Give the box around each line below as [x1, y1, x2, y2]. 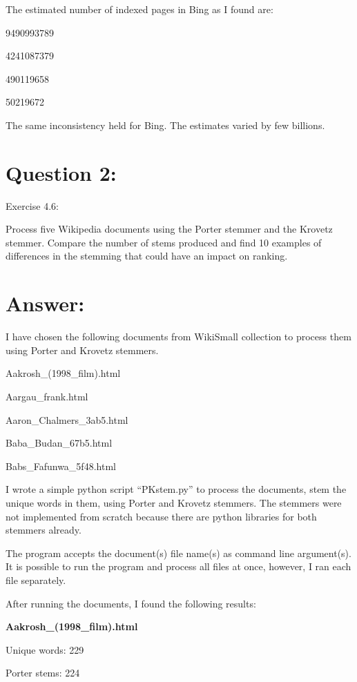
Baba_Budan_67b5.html [6, 436, 113, 450]
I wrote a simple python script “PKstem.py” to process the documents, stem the [6, 482, 347, 496]
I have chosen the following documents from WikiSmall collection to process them [6, 329, 351, 344]
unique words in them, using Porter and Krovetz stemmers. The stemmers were [6, 495, 342, 509]
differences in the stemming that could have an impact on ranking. [6, 249, 288, 263]
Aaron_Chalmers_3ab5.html [6, 412, 128, 427]
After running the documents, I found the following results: [6, 596, 256, 610]
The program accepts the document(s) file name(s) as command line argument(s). [6, 545, 351, 560]
